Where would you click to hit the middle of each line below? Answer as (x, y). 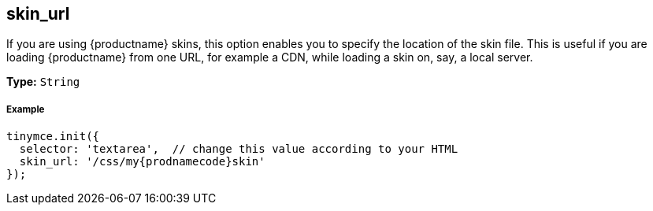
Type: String (43, 82)
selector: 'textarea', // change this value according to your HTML (239, 149)
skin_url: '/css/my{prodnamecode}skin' (142, 162)
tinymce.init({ (53, 137)
